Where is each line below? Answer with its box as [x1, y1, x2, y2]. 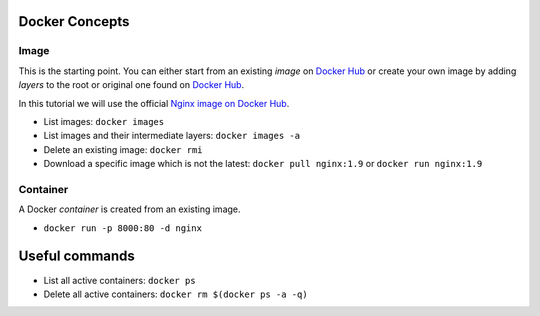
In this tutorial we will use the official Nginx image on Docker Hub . [18, 97, 290, 109]
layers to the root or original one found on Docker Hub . [18, 79, 245, 91]
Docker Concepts [18, 13, 130, 30]
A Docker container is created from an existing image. [18, 203, 241, 215]
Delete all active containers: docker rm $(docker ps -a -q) [43, 288, 309, 300]
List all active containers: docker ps [43, 274, 196, 286]
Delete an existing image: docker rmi [43, 143, 203, 155]
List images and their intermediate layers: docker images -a [43, 130, 300, 142]
